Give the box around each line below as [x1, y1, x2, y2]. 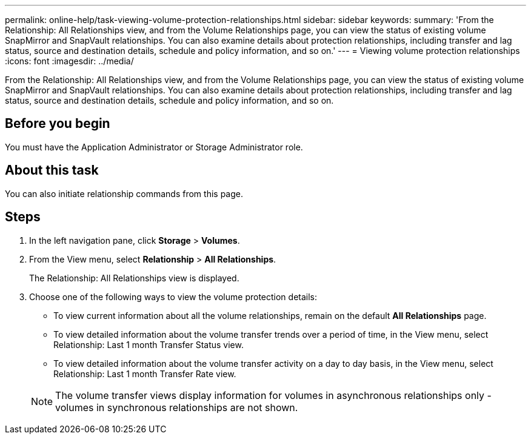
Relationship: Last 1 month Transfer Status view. [53, 339, 244, 350]
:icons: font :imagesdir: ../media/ [5, 56, 134, 66]
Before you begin [5, 116, 110, 132]
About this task [5, 163, 99, 178]
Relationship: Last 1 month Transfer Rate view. [53, 368, 236, 379]
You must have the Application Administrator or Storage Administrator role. [5, 141, 303, 152]
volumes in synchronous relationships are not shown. [55, 401, 298, 414]
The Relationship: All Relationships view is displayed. [29, 272, 239, 283]
